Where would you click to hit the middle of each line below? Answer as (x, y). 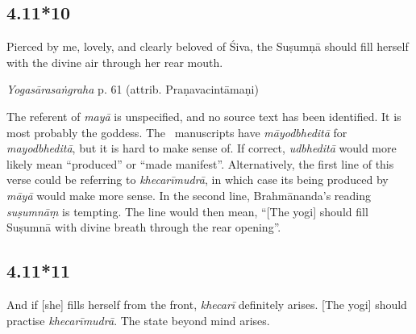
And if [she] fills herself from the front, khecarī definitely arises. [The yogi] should (207, 304)
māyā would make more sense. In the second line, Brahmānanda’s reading (189, 195)
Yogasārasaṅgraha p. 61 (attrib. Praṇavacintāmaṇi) (133, 89)
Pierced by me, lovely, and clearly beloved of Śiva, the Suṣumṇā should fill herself (208, 46)
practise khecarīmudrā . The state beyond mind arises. (138, 320)
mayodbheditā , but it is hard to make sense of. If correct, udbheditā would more (202, 148)
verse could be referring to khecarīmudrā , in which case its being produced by (198, 180)
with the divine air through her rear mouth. (115, 62)
